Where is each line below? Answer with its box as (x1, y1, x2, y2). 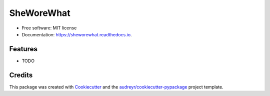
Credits (9, 71, 33, 79)
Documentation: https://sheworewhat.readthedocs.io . (21, 31, 132, 37)
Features (9, 45, 37, 53)
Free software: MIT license (21, 25, 77, 31)
